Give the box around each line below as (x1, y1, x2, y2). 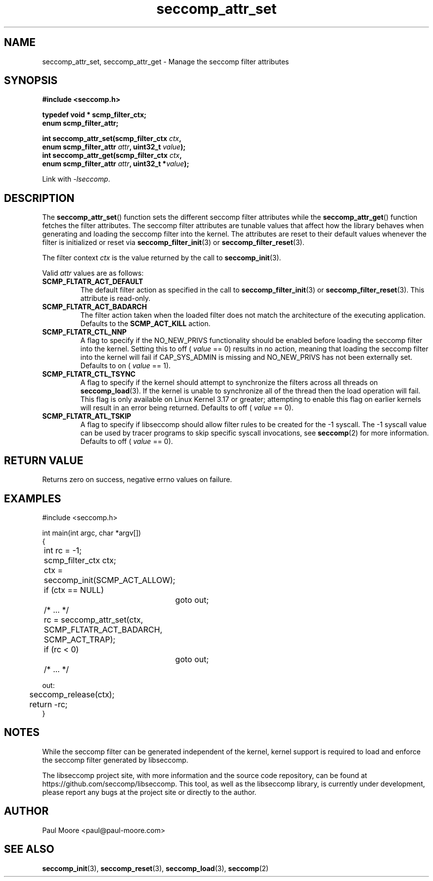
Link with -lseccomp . (42, 175, 110, 184)
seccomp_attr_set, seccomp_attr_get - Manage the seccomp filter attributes (42, 57, 289, 66)
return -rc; (29, 699, 68, 709)
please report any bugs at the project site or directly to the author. (42, 787, 257, 796)
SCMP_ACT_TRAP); (43, 634, 116, 644)
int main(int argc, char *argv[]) (42, 528, 141, 537)
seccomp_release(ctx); (29, 689, 115, 699)
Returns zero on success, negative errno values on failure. (42, 475, 232, 484)
